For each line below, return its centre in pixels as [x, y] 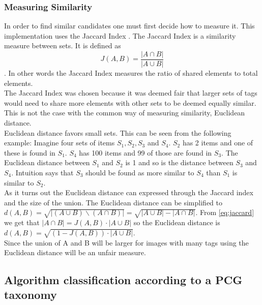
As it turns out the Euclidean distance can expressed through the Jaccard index [129, 192]
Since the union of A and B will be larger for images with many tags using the [126, 242]
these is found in [30, 152]
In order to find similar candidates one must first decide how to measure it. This [129, 26]
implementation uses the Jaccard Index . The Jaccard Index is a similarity [120, 35]
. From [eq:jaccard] [225, 212]
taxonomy [31, 295]
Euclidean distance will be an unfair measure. [75, 252]
